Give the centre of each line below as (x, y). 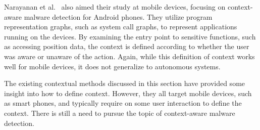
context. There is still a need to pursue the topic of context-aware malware (120, 113)
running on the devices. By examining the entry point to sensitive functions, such (130, 36)
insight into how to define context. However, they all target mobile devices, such (128, 93)
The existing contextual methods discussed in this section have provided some (125, 83)
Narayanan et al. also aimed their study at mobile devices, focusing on (115, 7)
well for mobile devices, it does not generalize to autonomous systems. (112, 66)
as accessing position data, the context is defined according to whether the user (127, 46)
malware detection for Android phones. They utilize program (118, 16)
